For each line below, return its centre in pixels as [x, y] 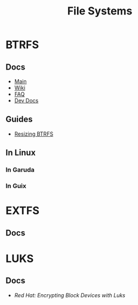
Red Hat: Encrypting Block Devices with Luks [70, 295]
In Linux [21, 153]
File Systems [100, 11]
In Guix [16, 186]
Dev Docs [26, 101]
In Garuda [20, 170]
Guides [19, 119]
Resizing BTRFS [34, 134]
